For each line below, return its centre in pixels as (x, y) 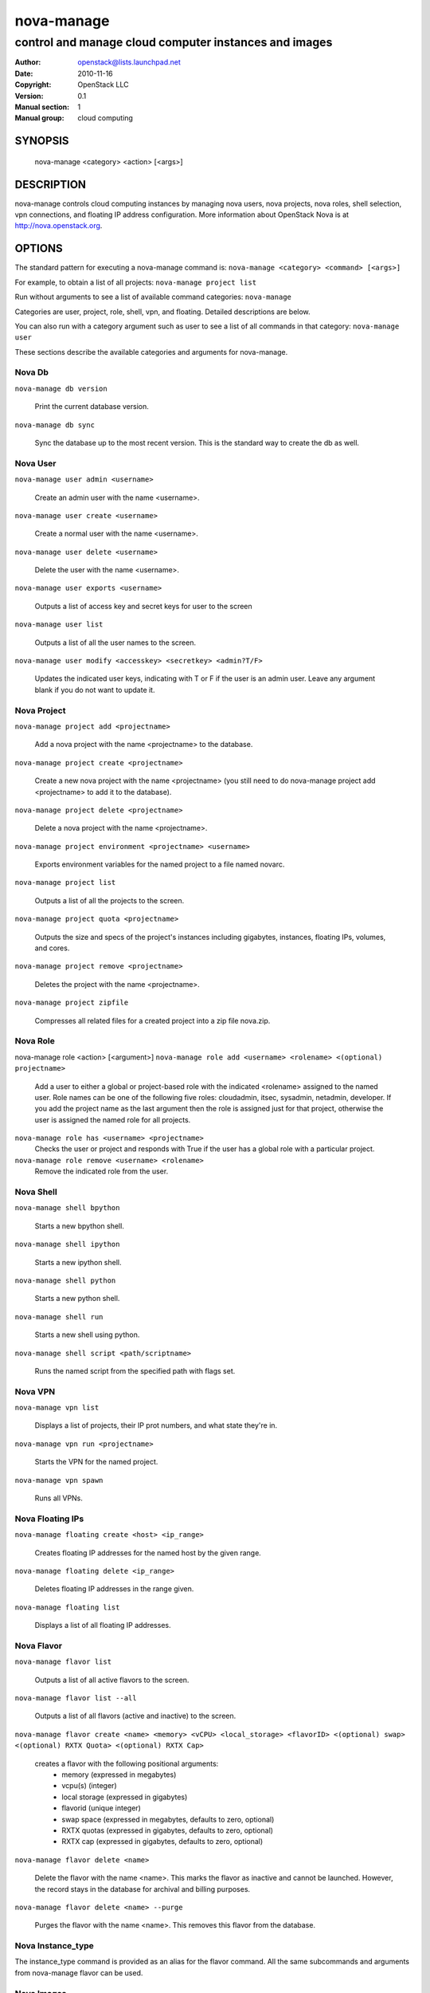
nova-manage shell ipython (67, 1244)
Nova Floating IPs (49, 1519)
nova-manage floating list (67, 1607)
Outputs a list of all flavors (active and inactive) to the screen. (135, 1716)
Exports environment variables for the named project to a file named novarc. (160, 864)
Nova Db (32, 372)
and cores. (52, 948)
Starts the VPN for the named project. (96, 1462)
